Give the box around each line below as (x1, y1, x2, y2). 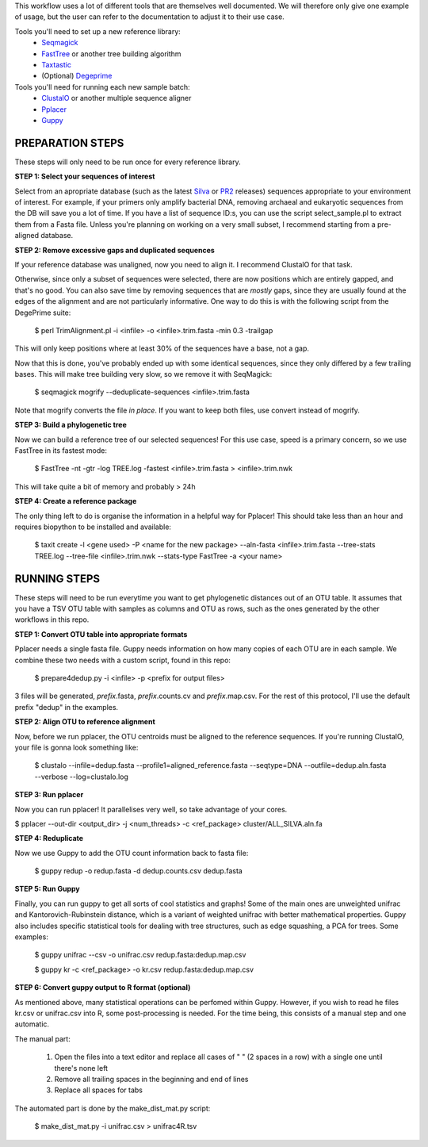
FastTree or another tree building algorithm (41, 48, 182, 59)
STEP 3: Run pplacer (14, 790, 84, 800)
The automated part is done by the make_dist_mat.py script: (14, 1103, 211, 1113)
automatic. (14, 1019, 50, 1029)
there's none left (54, 1063, 109, 1072)
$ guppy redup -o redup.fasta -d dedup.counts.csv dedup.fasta (34, 866, 243, 876)
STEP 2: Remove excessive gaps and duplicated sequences (14, 245, 216, 255)
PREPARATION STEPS (14, 136, 124, 150)
